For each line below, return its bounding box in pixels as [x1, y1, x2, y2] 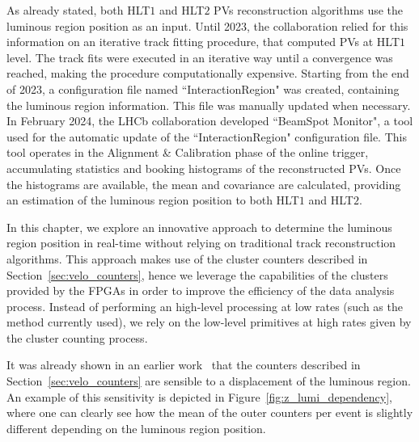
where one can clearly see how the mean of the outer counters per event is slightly [6, 404, 413, 421]
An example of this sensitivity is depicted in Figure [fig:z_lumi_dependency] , [6, 388, 392, 405]
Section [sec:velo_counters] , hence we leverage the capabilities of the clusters [6, 266, 388, 283]
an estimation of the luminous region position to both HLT [6, 192, 299, 208]
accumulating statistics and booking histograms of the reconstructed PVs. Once [6, 159, 401, 176]
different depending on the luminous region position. [6, 419, 266, 436]
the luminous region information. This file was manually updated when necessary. [6, 96, 411, 113]
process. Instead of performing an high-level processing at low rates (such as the [6, 297, 403, 314]
